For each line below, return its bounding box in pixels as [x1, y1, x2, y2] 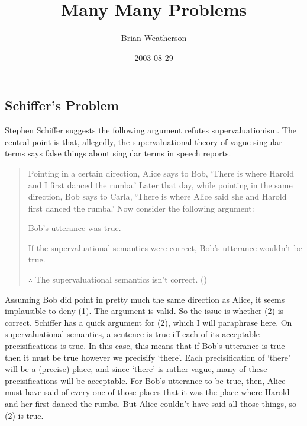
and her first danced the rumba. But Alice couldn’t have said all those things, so [5, 398, 297, 409]
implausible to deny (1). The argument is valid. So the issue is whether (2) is [5, 305, 284, 317]
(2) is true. [5, 409, 44, 421]
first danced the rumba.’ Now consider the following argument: [28, 201, 254, 214]
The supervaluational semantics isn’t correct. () [35, 273, 207, 286]
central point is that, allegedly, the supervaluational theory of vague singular [5, 135, 282, 148]
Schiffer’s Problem [5, 96, 119, 114]
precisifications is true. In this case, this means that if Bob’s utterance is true [5, 339, 285, 352]
